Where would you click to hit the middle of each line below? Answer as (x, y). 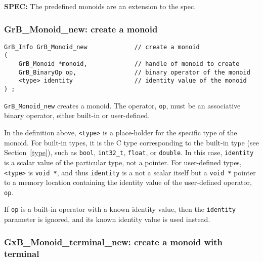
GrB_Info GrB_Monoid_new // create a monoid (102, 47)
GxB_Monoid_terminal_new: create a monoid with (114, 241)
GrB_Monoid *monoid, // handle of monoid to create (129, 64)
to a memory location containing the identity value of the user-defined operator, (128, 182)
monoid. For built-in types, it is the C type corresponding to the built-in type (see (131, 142)
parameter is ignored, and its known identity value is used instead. (107, 219)
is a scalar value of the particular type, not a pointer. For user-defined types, (123, 162)
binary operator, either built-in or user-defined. (77, 115)
